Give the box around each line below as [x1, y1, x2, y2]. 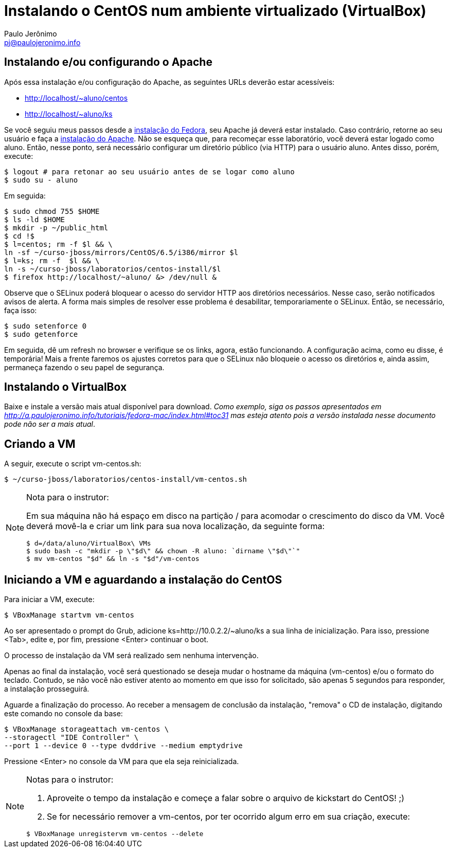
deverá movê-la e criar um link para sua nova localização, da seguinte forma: [26, 521, 325, 532]
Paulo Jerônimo [4, 29, 57, 38]
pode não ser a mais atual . [4, 420, 96, 429]
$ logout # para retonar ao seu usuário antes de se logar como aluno [4, 167, 295, 176]
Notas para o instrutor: [26, 774, 114, 785]
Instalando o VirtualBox [4, 380, 127, 394]
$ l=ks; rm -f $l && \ [4, 256, 100, 265]
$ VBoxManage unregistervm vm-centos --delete [26, 830, 204, 838]
